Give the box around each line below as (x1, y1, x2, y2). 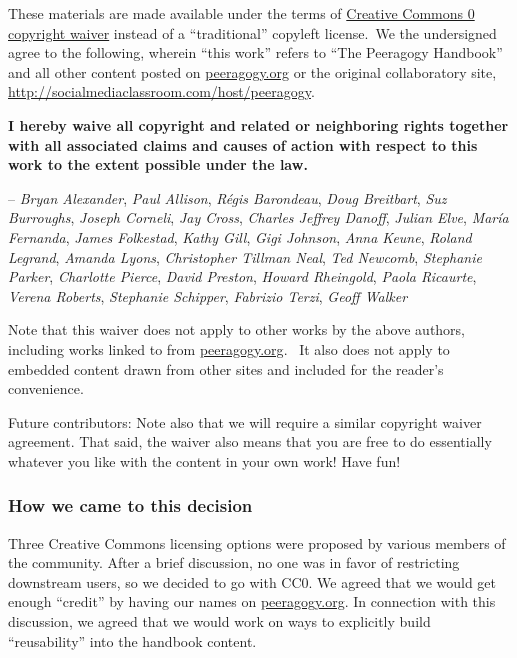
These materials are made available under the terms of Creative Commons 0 (8, 3, 475, 23)
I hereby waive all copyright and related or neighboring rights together (8, 114, 509, 135)
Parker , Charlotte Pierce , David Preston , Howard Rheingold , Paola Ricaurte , (8, 266, 477, 287)
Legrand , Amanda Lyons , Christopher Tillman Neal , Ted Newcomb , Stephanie (8, 246, 482, 267)
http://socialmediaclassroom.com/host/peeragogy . (8, 81, 315, 102)
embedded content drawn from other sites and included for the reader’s (8, 358, 444, 379)
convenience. (8, 378, 84, 399)
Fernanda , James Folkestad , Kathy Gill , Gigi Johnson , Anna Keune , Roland (8, 226, 472, 247)
